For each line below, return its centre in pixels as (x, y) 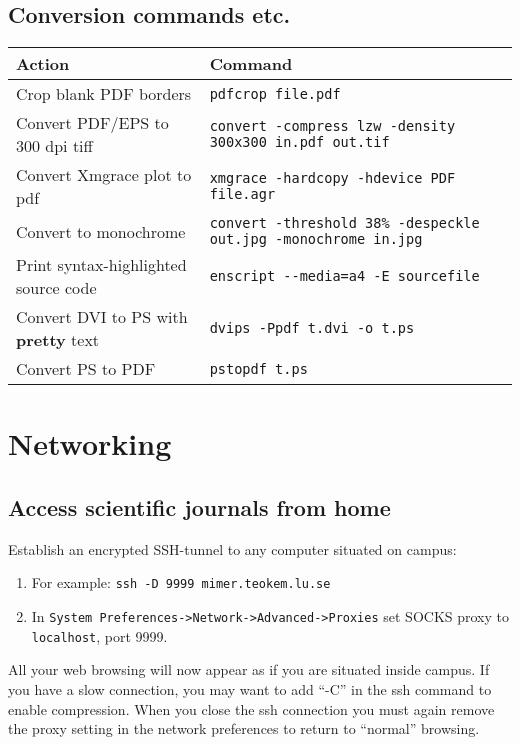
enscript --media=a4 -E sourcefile (344, 276)
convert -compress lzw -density (332, 126)
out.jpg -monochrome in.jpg (316, 239)
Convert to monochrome (101, 231)
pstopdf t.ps (258, 368)
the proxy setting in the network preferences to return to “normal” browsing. (244, 728)
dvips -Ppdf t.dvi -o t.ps (312, 328)
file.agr (242, 194)
